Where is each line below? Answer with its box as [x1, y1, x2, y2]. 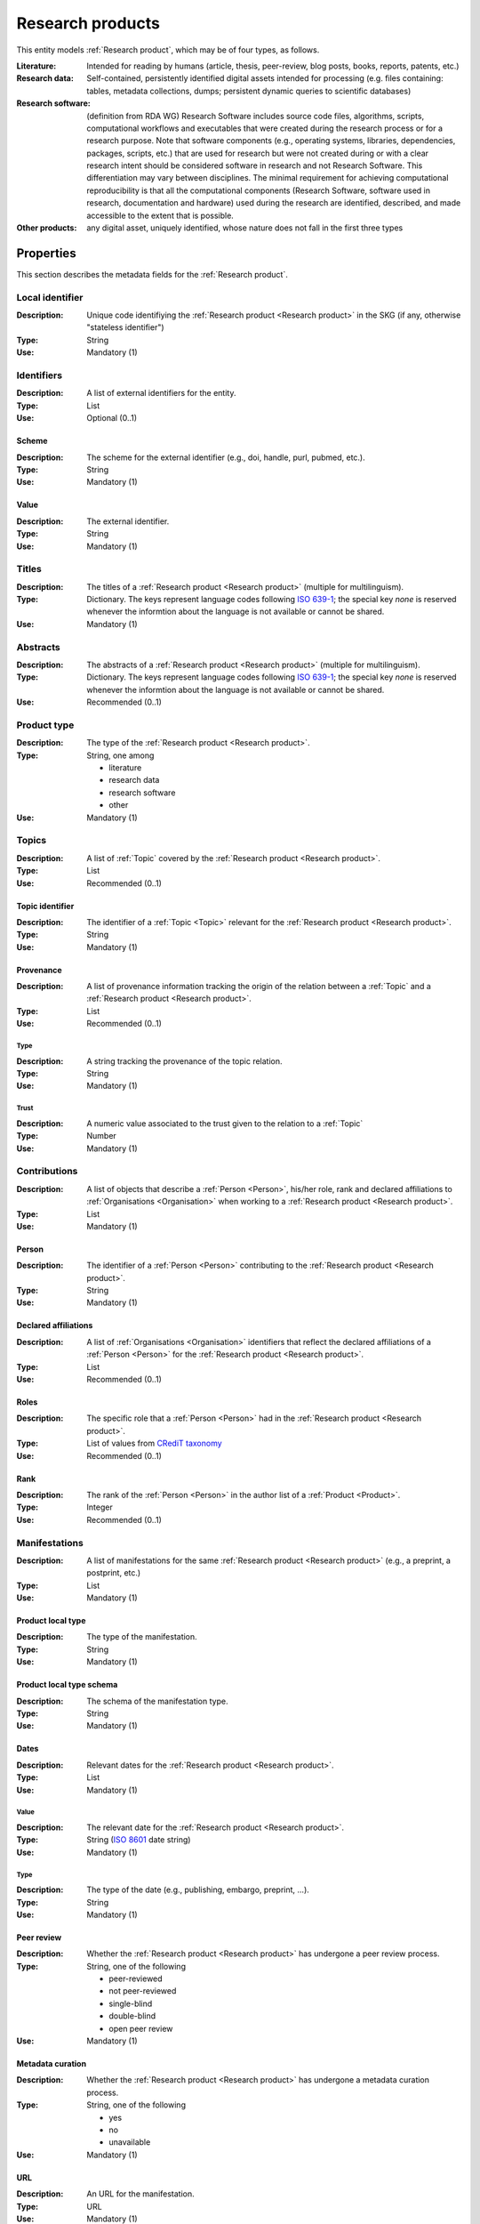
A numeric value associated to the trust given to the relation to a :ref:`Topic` [86, 1117, 364, 1129]
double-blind [108, 2010, 156, 2021]
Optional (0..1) [86, 413, 138, 423]
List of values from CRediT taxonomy [86, 1438, 222, 1449]
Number [86, 1131, 117, 1141]
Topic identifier [16, 900, 75, 911]
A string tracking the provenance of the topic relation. [86, 1055, 284, 1067]
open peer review [108, 2023, 173, 2034]
